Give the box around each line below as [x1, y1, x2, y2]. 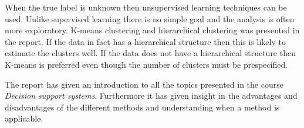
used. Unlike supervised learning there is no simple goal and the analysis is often [5, 12, 295, 25]
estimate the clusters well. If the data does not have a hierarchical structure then [5, 47, 296, 59]
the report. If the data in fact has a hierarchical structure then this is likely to [5, 35, 286, 47]
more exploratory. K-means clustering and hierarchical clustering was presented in [5, 24, 300, 36]
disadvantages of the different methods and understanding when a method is [5, 101, 280, 113]
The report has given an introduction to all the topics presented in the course [5, 78, 283, 90]
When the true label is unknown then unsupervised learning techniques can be [5, 1, 287, 13]
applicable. [5, 112, 43, 124]
